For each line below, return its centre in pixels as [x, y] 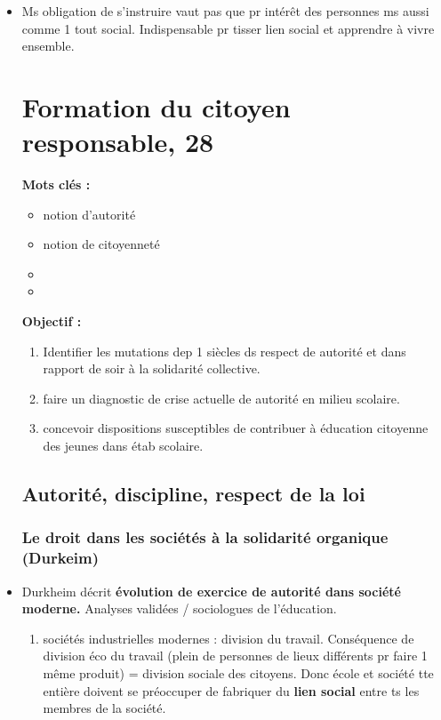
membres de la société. [104, 708]
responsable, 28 [118, 142]
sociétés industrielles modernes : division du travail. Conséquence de [229, 638]
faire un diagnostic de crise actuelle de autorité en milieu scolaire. [221, 398]
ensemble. [48, 46]
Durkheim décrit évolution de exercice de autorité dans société [211, 591]
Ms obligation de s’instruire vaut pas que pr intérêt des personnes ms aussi [225, 11]
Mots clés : [56, 184]
